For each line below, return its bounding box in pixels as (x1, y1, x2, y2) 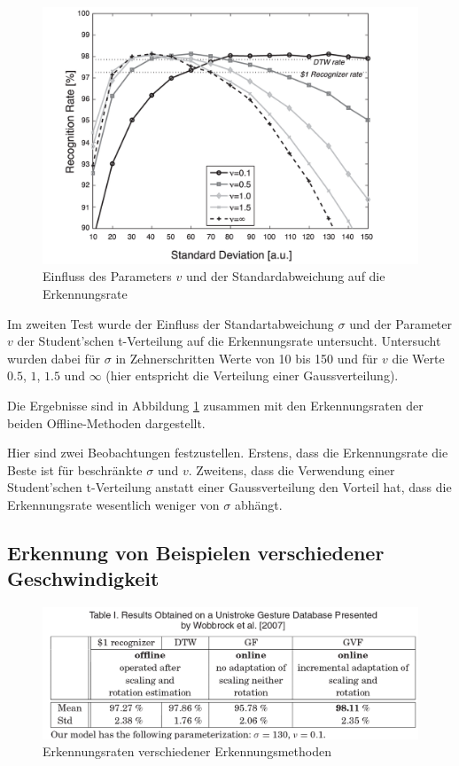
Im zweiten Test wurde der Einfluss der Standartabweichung (7, 314, 334, 332)
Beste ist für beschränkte (7, 460, 143, 479)
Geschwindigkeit (7, 565, 159, 592)
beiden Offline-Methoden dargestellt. (7, 413, 206, 432)
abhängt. (234, 495, 283, 513)
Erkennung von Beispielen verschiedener (7, 538, 385, 566)
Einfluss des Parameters (43, 267, 172, 285)
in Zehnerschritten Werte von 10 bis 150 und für (115, 348, 378, 367)
